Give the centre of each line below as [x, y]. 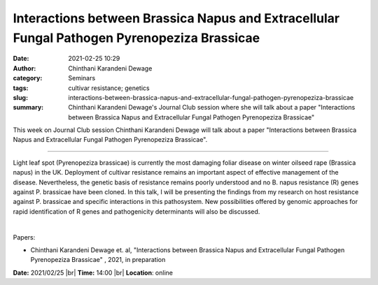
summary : [28, 108]
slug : [20, 97]
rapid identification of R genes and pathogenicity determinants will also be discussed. [136, 211]
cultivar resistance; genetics [109, 88]
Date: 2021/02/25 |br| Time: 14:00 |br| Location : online [93, 272]
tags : [21, 88]
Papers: [24, 237]
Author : [24, 68]
